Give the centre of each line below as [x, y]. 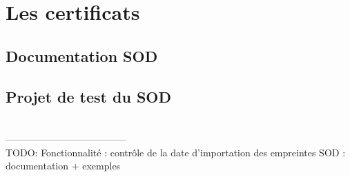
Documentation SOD [82, 55]
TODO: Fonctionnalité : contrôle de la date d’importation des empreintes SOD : [176, 152]
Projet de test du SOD [88, 96]
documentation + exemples [63, 166]
